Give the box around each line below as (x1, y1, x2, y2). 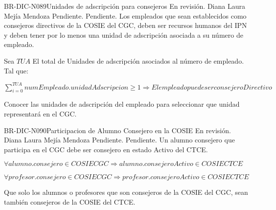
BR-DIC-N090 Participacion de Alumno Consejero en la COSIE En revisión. (4, 125, 231, 135)
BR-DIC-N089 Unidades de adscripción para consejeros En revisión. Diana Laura (4, 1, 245, 11)
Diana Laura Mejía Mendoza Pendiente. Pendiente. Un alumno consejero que (4, 135, 235, 145)
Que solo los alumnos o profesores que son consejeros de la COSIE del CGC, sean (4, 187, 248, 197)
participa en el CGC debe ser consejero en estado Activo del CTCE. (4, 144, 208, 154)
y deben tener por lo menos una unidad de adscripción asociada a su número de (4, 29, 243, 40)
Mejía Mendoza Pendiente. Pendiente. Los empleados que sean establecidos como (4, 10, 247, 21)
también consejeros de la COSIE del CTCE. (4, 197, 136, 207)
